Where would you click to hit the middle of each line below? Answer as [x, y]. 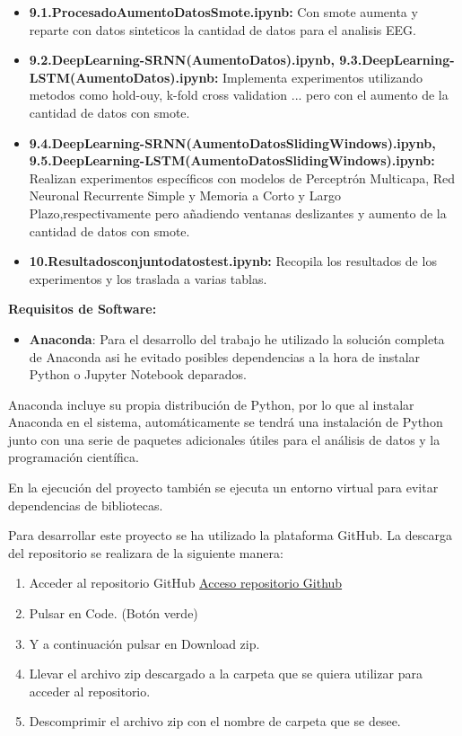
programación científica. [74, 457]
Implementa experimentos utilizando [323, 77]
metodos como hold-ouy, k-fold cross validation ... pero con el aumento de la [239, 95]
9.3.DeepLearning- [397, 60]
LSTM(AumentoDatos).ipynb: [124, 77]
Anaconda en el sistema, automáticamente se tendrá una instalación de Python [226, 422]
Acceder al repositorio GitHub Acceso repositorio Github [186, 583]
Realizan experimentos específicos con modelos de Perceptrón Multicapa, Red [242, 177]
